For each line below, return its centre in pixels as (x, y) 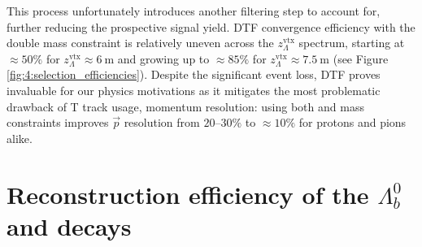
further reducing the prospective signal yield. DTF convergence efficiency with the (211, 26)
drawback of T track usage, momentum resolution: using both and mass (185, 106)
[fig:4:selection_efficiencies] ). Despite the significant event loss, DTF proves (194, 74)
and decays (69, 225)
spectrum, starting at (352, 43)
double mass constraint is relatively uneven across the (140, 43)
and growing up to (163, 58)
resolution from (162, 122)
